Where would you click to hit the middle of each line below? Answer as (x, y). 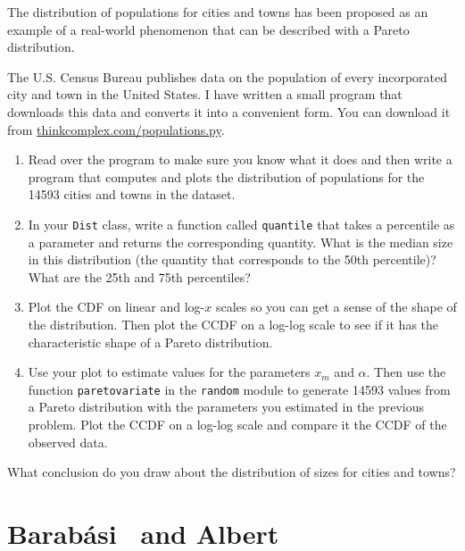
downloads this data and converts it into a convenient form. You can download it (229, 111)
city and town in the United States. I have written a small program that (205, 94)
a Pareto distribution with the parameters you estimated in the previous (226, 407)
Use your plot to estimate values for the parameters (169, 372)
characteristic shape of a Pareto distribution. (150, 342)
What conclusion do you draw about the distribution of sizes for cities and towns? (232, 472)
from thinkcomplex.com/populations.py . (116, 129)
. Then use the (406, 372)
